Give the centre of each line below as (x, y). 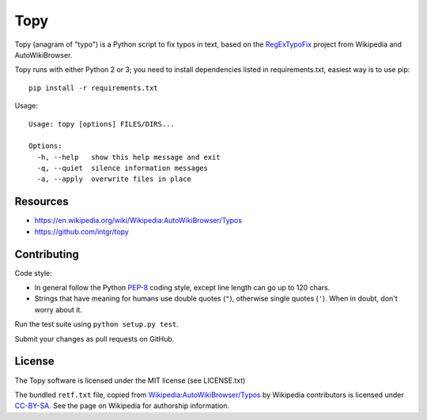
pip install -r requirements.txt (93, 88)
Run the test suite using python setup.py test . (97, 324)
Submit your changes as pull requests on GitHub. (94, 339)
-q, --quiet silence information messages (123, 168)
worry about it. (59, 309)
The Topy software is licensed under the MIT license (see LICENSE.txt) (130, 380)
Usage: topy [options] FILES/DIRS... (102, 124)
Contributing (47, 254)
